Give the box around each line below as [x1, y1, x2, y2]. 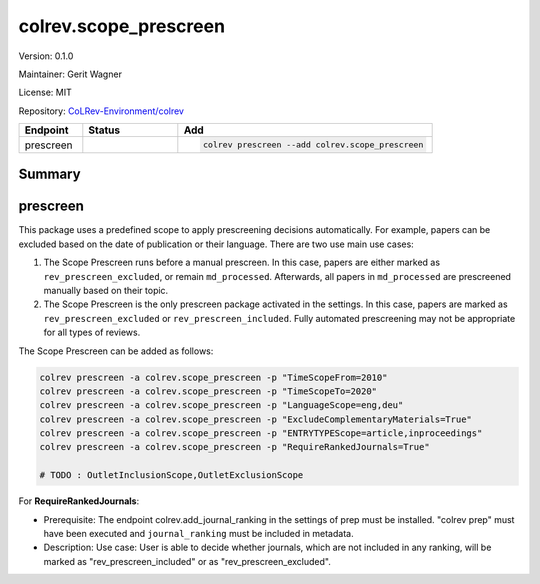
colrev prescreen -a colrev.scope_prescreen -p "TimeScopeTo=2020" [39, 385, 378, 397]
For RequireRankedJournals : [18, 495, 140, 507]
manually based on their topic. [43, 284, 169, 296]
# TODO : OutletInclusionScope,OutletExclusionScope [39, 470, 304, 481]
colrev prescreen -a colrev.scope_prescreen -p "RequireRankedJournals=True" [39, 441, 430, 453]
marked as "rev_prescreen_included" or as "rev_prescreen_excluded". [43, 555, 332, 567]
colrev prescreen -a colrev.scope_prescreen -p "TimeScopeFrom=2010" [39, 371, 388, 383]
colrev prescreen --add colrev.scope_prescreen [203, 140, 424, 150]
